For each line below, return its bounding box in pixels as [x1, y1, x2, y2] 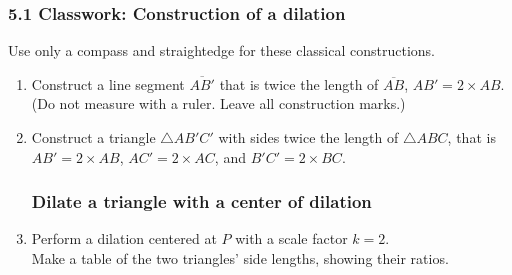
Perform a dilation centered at [31, 228, 217, 249]
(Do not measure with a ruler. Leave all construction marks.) [31, 93, 406, 114]
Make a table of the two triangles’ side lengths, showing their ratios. [31, 248, 449, 268]
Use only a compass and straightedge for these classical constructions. [8, 40, 435, 61]
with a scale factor [235, 228, 348, 249]
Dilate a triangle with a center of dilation [31, 189, 372, 214]
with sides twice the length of [218, 127, 399, 147]
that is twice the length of [219, 73, 379, 94]
